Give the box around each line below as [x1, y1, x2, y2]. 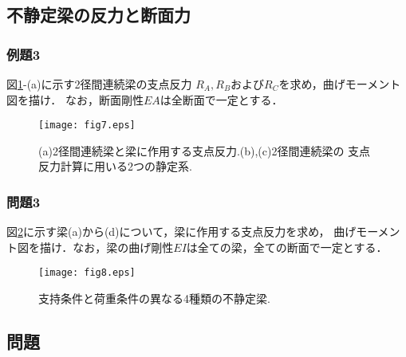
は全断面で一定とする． [160, 91, 283, 108]
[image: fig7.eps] [38, 120, 136, 131]
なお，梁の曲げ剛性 [73, 238, 174, 255]
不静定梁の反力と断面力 [6, 2, 191, 27]
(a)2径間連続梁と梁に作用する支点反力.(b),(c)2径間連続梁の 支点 [38, 142, 371, 159]
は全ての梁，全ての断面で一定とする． [186, 238, 388, 255]
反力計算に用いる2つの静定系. [38, 158, 192, 175]
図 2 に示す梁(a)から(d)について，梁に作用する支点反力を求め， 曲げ [6, 223, 357, 240]
